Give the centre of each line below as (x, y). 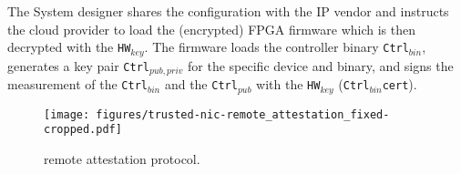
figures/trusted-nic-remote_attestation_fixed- (243, 114)
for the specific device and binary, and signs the (321, 65)
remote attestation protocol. (122, 158)
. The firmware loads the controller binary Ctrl (277, 47)
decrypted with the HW (69, 47)
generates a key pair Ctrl (78, 65)
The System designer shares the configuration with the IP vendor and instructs (228, 11)
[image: (67, 114)
